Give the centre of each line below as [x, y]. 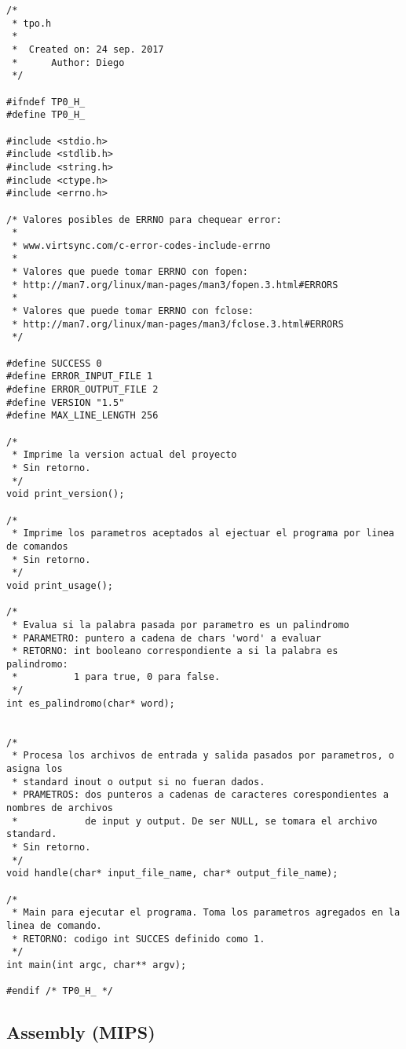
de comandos [37, 546]
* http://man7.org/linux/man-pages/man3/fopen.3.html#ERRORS [175, 285]
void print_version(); [66, 494]
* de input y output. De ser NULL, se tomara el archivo [195, 821]
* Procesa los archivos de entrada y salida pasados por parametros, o [203, 756]
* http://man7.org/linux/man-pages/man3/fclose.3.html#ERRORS [178, 324]
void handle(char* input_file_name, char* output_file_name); [172, 874]
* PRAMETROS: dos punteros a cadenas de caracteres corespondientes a [200, 795]
